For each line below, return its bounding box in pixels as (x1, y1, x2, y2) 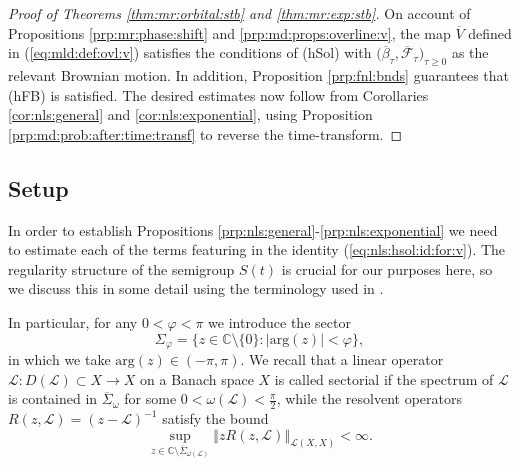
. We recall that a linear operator (240, 348, 444, 369)
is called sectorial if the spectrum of (274, 368, 494, 389)
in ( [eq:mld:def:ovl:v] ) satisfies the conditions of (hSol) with (8, 42, 372, 63)
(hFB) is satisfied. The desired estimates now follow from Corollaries (8, 84, 429, 105)
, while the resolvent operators (276, 388, 463, 409)
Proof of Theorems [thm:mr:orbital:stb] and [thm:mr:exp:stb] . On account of (8, 3, 471, 23)
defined (468, 22, 512, 43)
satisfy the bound (162, 408, 269, 428)
